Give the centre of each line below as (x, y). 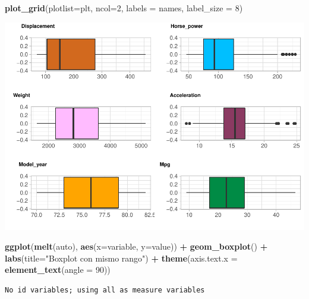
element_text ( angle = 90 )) (58, 270)
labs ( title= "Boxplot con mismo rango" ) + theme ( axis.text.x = (121, 258)
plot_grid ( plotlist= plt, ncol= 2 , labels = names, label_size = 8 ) (124, 8)
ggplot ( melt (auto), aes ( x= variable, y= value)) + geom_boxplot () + (136, 246)
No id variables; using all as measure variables (105, 290)
